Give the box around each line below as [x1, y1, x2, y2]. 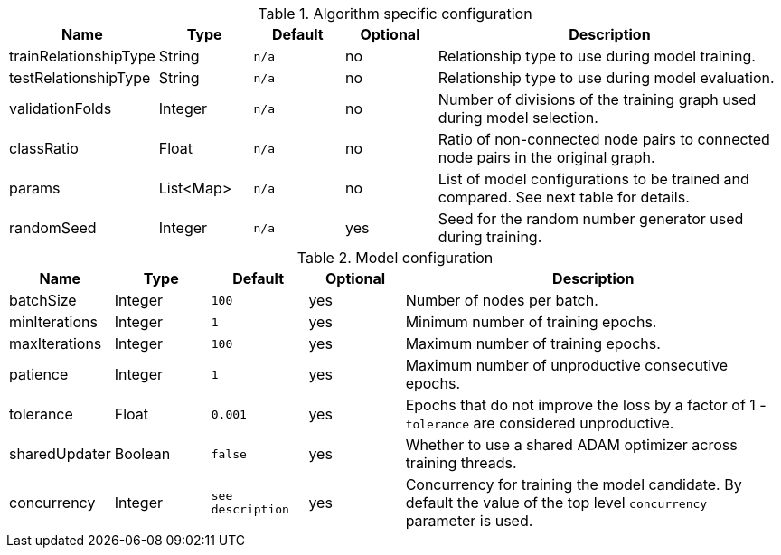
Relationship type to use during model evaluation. [438, 69, 775, 87]
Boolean [114, 445, 171, 463]
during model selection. [438, 108, 598, 127]
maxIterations [9, 334, 102, 353]
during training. [438, 228, 542, 246]
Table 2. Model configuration [296, 249, 494, 267]
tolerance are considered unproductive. [405, 414, 674, 432]
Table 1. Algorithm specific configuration [258, 5, 532, 23]
